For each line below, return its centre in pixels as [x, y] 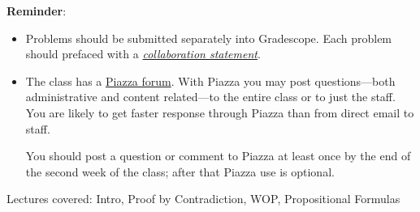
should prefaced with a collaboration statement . [143, 54]
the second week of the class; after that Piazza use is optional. [180, 171]
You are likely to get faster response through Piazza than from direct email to [220, 112]
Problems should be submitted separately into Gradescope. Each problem [209, 38]
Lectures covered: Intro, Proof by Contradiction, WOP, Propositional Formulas [204, 199]
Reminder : [37, 11]
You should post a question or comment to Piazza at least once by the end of [218, 156]
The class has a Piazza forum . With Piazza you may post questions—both [210, 81]
